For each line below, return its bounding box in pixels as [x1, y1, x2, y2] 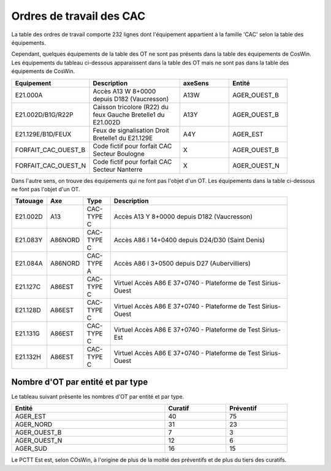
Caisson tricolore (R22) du [93, 102, 169, 111]
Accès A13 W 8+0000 [93, 86, 156, 95]
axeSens [183, 78, 210, 87]
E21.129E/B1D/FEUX [15, 129, 72, 138]
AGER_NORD [15, 420, 53, 429]
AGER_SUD [15, 445, 48, 453]
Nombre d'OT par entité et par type [11, 377, 148, 387]
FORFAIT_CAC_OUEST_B [15, 145, 86, 154]
